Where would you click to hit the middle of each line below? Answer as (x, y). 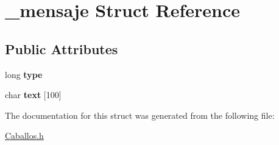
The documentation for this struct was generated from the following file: (140, 115)
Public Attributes (62, 48)
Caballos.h (24, 136)
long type (24, 74)
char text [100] (33, 95)
